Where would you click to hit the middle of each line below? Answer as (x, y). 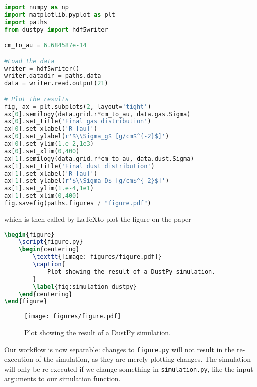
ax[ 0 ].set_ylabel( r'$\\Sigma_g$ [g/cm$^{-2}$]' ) (87, 137)
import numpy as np (36, 7)
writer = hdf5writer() (42, 69)
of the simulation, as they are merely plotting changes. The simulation (143, 359)
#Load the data (29, 61)
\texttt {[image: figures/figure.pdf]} (97, 257)
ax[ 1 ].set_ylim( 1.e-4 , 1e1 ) (49, 189)
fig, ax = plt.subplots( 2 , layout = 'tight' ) (78, 107)
